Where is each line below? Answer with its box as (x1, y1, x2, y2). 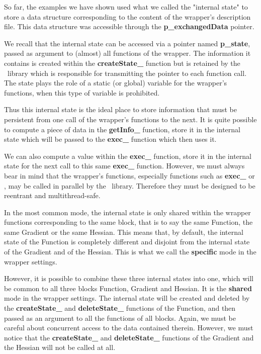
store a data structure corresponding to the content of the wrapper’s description (4, 11, 251, 22)
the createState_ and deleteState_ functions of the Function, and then (4, 303, 236, 313)
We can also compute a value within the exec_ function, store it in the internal (4, 150, 251, 161)
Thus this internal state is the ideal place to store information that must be (4, 104, 237, 115)
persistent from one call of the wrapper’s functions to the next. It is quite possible (4, 114, 257, 124)
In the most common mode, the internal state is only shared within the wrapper (4, 207, 251, 217)
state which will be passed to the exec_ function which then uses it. (4, 134, 217, 144)
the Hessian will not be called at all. (4, 342, 116, 352)
